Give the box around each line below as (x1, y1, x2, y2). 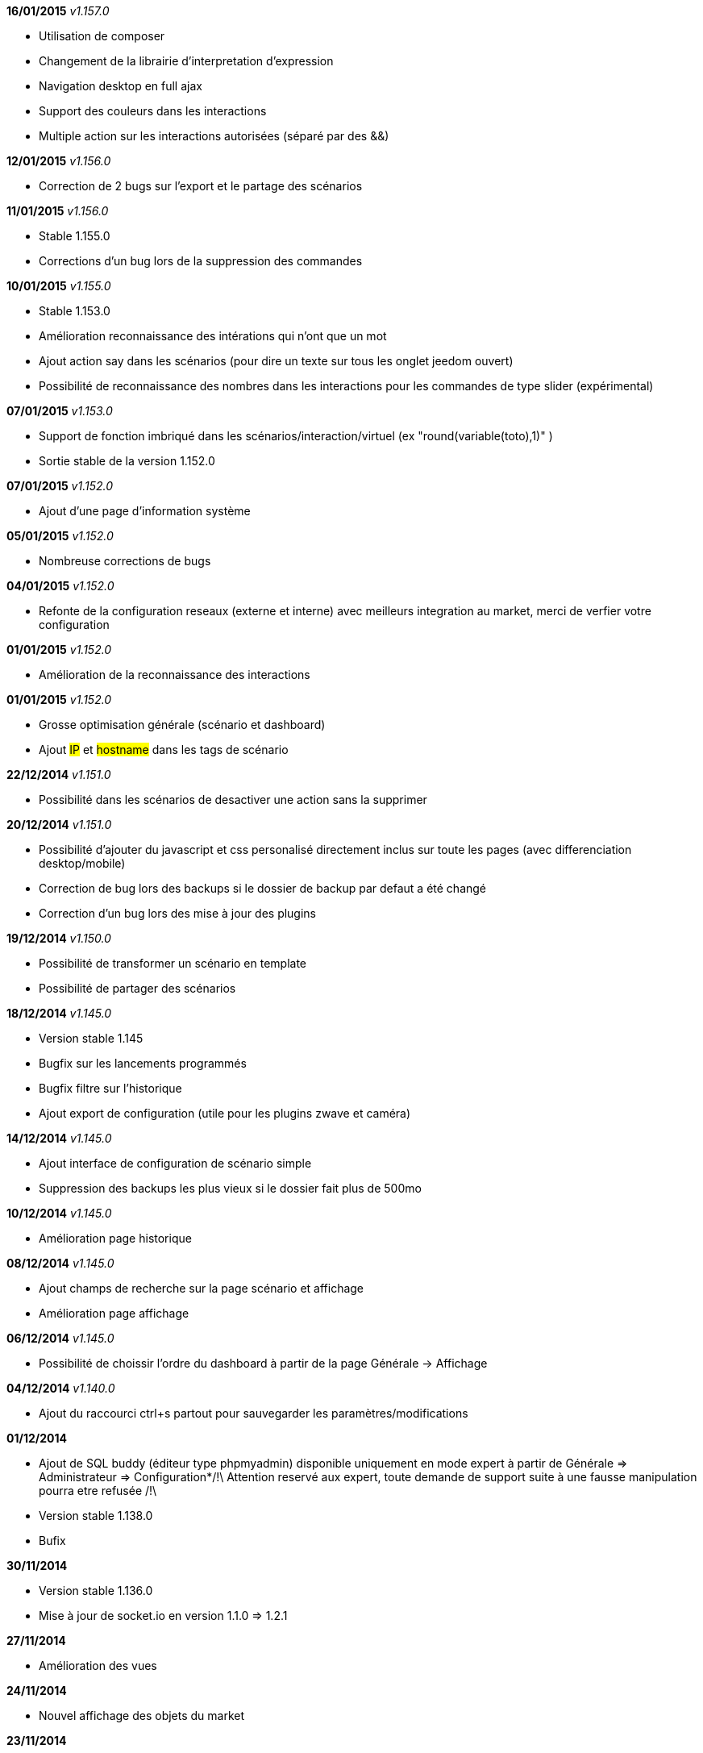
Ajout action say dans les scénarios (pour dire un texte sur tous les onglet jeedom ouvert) (39, 354, 514, 368)
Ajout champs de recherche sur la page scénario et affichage (39, 1281, 364, 1295)
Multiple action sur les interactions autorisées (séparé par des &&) (39, 129, 389, 143)
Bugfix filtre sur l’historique (39, 1081, 182, 1095)
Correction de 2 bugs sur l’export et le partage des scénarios (39, 179, 363, 193)
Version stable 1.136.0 (39, 1584, 153, 1597)
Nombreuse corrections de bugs (39, 554, 211, 568)
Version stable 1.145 (39, 1031, 144, 1045)
